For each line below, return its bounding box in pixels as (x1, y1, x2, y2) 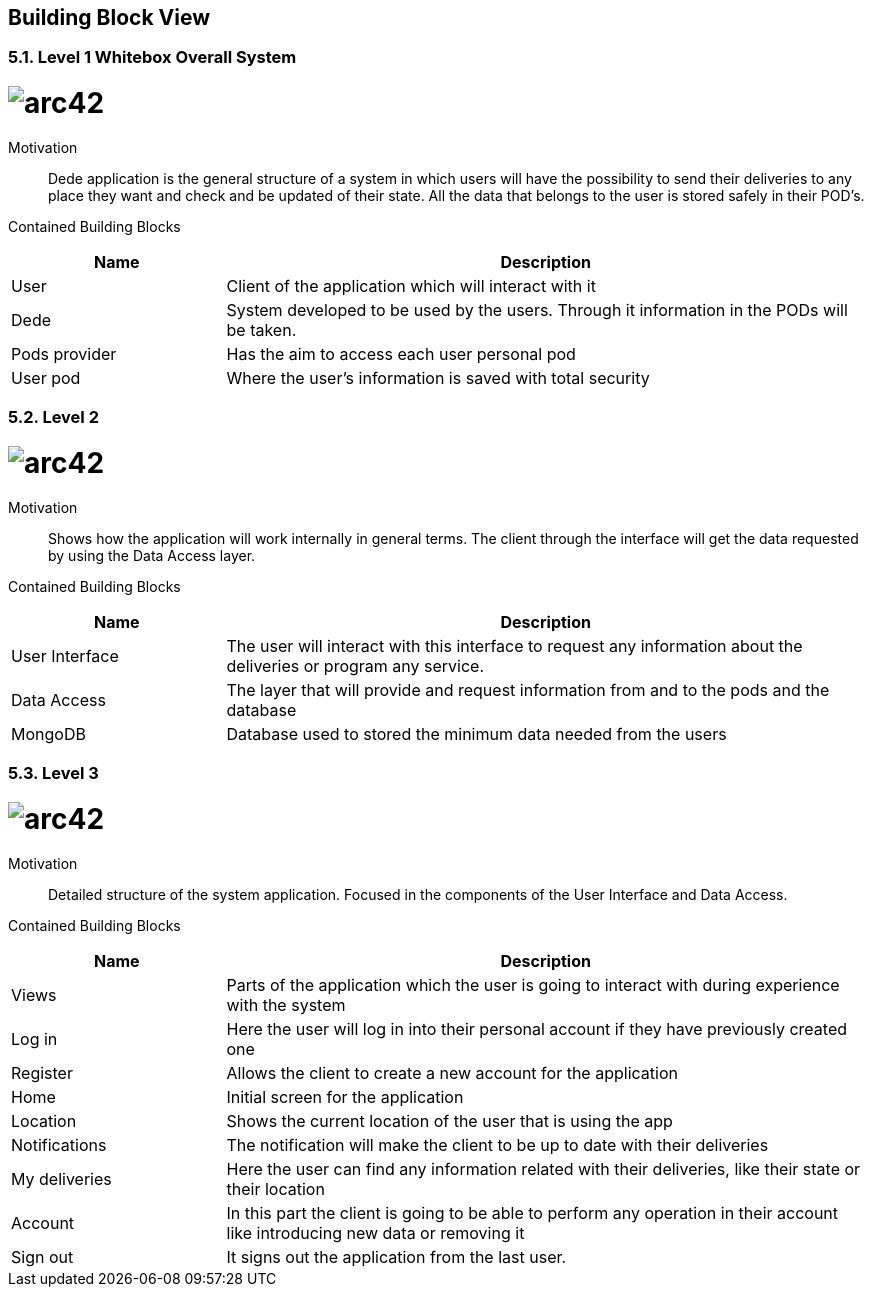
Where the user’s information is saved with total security (226, 367, 650, 388)
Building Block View (8, 5, 211, 30)
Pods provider (11, 343, 117, 364)
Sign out (11, 1246, 74, 1267)
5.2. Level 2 (8, 407, 99, 428)
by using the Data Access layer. (48, 546, 256, 564)
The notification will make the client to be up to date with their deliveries (226, 1134, 769, 1155)
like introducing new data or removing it (226, 1222, 525, 1243)
